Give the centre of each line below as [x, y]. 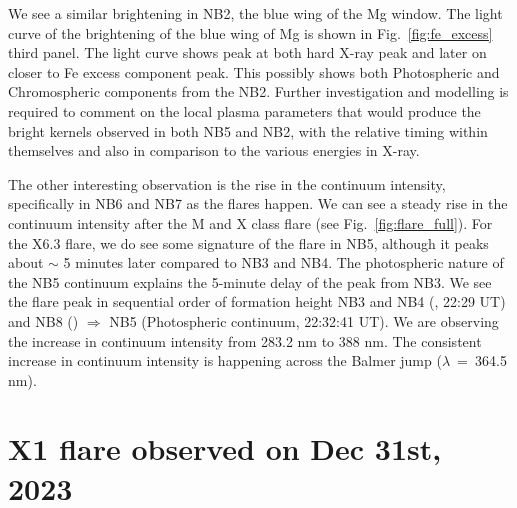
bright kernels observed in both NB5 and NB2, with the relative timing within [248, 130]
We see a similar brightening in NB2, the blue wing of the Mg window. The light [255, 13]
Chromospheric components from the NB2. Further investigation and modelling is [258, 91]
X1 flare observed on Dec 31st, [225, 448]
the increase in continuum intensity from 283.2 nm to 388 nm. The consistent [245, 340]
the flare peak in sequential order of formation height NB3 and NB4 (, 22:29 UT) [257, 301]
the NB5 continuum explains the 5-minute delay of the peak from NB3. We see [250, 281]
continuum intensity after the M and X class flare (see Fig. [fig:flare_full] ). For [250, 222]
